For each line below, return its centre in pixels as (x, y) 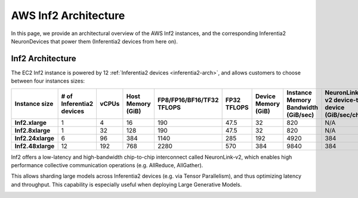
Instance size (34, 103)
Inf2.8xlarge (33, 130)
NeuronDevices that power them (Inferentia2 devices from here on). (95, 41)
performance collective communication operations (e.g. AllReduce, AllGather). (107, 165)
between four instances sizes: (48, 81)
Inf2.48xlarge (35, 146)
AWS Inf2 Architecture (68, 15)
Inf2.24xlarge (35, 138)
